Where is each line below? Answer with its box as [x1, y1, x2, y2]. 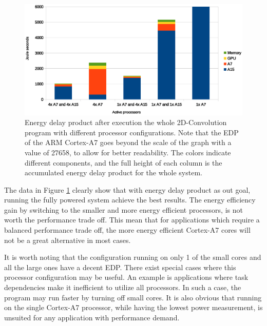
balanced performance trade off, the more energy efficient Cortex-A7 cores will [4, 225, 251, 235]
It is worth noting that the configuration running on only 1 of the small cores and [4, 252, 261, 262]
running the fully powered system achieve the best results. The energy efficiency [4, 194, 256, 205]
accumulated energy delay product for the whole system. [25, 167, 202, 178]
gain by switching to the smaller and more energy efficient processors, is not [4, 204, 243, 215]
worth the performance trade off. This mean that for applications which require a [4, 214, 260, 225]
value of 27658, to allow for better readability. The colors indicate [25, 147, 231, 157]
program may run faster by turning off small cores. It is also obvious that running [4, 292, 262, 302]
